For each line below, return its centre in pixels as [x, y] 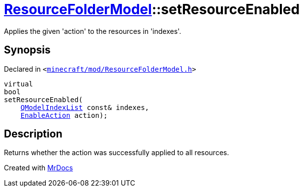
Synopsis [27, 50]
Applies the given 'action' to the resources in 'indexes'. [93, 31]
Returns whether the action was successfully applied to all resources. [117, 153]
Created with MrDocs [39, 168]
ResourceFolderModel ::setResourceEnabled [152, 9]
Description [33, 134]
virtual [19, 84]
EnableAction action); [64, 115]
